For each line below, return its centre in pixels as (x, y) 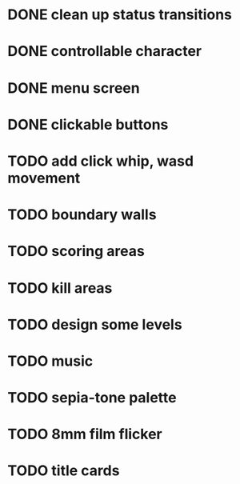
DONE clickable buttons (88, 124)
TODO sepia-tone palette (92, 398)
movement (44, 178)
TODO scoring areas (76, 252)
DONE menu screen (74, 88)
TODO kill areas (60, 288)
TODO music (50, 361)
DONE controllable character (104, 52)
